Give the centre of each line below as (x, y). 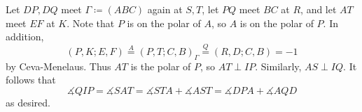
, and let (319, 9)
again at (165, 9)
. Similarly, (278, 66)
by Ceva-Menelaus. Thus (58, 66)
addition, (25, 37)
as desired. (28, 102)
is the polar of (161, 66)
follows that (31, 80)
